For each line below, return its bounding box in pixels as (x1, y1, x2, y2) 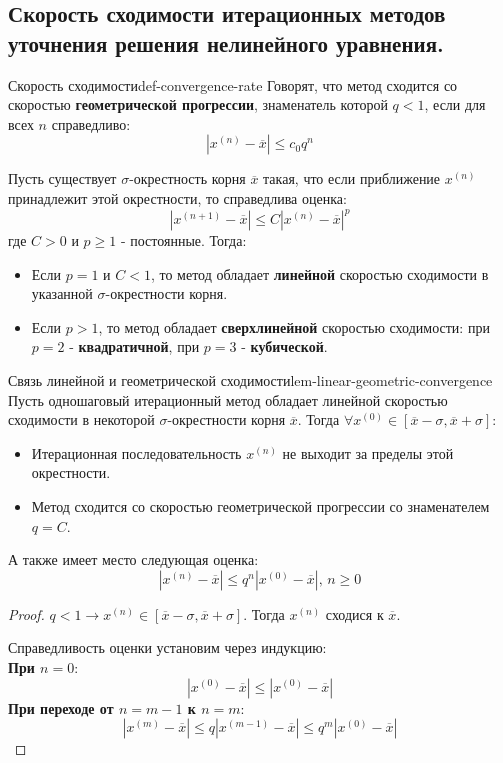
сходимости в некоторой (8, 409, 155, 430)
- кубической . (241, 336, 328, 357)
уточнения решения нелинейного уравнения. (8, 27, 444, 58)
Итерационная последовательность (31, 442, 242, 463)
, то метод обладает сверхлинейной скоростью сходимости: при (98, 316, 490, 337)
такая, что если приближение (263, 168, 441, 189)
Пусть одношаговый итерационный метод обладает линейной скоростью (8, 389, 448, 410)
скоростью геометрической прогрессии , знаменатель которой (8, 94, 388, 115)
